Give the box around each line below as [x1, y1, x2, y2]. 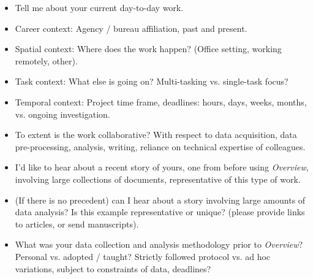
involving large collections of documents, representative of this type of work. [15, 172, 301, 185]
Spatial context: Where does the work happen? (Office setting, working [15, 42, 282, 55]
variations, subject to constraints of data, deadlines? [15, 262, 211, 275]
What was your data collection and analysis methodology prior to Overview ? [15, 238, 303, 251]
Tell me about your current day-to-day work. [15, 1, 184, 13]
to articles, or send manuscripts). [15, 217, 139, 230]
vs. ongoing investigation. [15, 107, 110, 120]
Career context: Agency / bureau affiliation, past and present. [15, 21, 247, 34]
